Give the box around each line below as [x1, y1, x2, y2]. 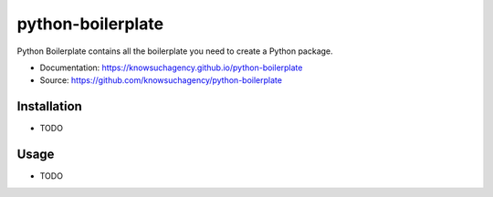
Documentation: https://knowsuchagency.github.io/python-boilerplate [39, 62, 303, 73]
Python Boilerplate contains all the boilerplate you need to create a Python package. [16, 46, 333, 57]
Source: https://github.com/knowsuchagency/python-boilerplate [39, 75, 283, 86]
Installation [16, 98, 82, 114]
